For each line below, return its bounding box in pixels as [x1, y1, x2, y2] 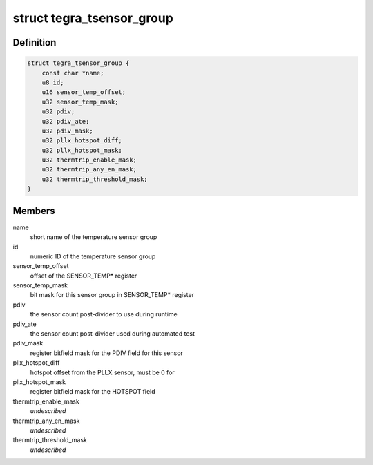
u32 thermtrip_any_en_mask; [41, 166, 137, 173]
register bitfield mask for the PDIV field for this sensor [30, 349, 183, 357]
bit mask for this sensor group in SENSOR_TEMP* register [30, 291, 195, 299]
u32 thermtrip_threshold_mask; [41, 175, 148, 183]
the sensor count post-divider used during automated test [30, 330, 195, 338]
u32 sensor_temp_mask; [41, 97, 119, 106]
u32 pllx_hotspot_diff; [41, 137, 122, 144]
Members [12, 205, 55, 217]
